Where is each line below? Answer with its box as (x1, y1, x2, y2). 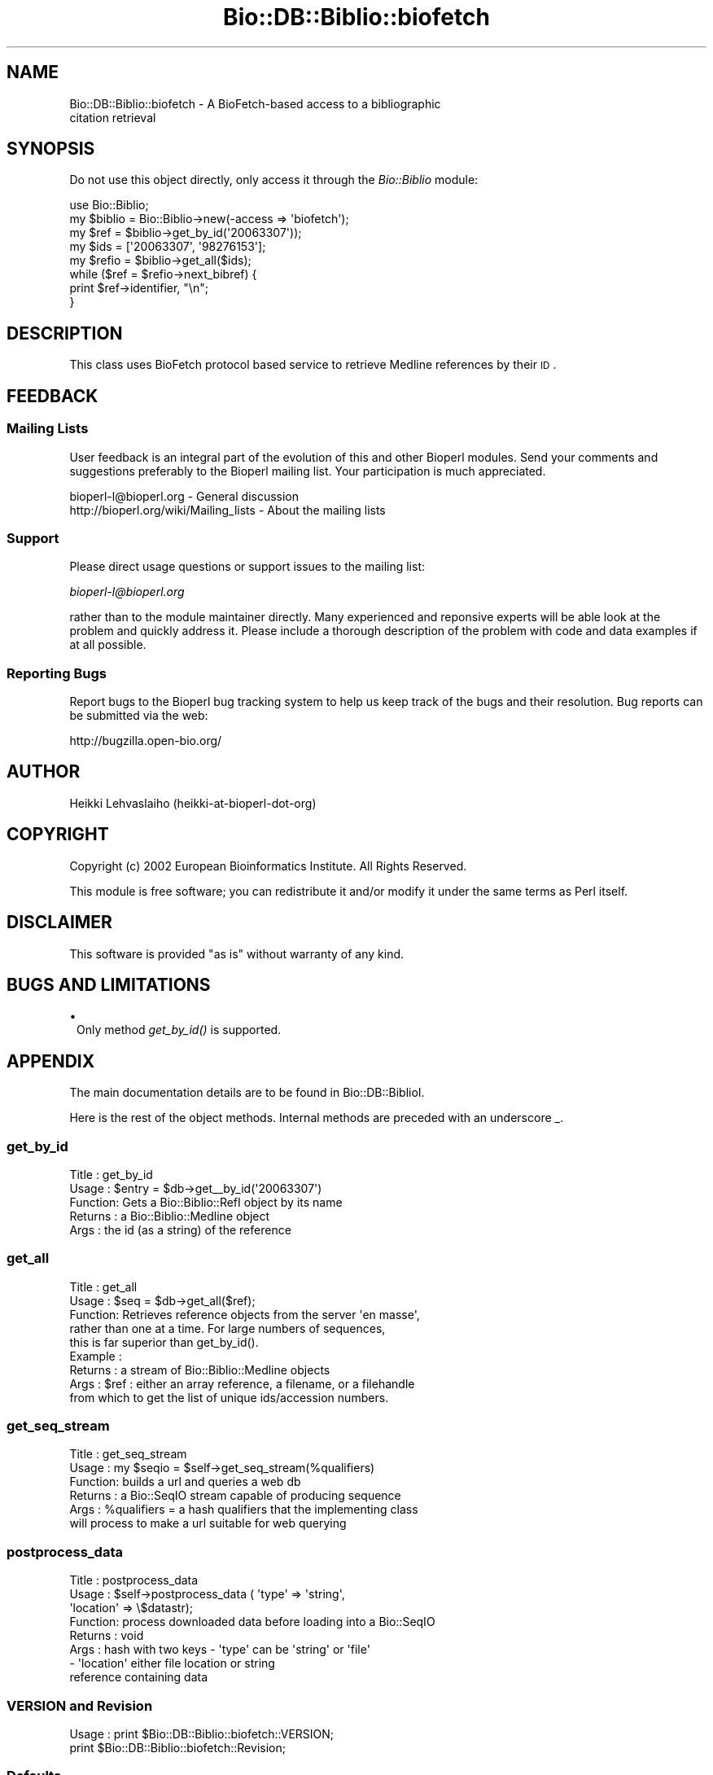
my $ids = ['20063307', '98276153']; (69, 239, 266, 254)
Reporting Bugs (7, 664, 107, 682)
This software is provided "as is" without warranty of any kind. (69, 946, 405, 961)
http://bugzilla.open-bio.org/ (69, 734, 222, 747)
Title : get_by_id (69, 1167, 153, 1181)
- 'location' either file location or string (69, 1656, 275, 1671)
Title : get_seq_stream (69, 1447, 187, 1462)
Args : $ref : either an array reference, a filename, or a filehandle (69, 1376, 415, 1391)
